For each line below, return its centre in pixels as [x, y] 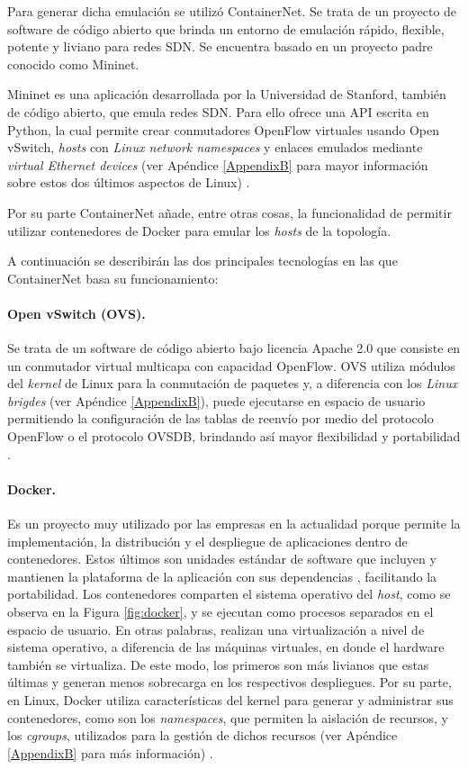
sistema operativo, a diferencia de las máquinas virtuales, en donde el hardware [226, 647]
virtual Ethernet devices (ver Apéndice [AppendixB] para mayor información [218, 164]
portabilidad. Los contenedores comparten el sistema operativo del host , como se [229, 594]
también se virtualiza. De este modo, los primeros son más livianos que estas [218, 664]
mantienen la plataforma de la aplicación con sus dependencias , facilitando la [222, 576]
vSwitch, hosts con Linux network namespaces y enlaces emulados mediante [215, 147]
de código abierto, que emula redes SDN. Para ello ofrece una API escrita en [218, 111]
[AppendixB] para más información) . [110, 752]
